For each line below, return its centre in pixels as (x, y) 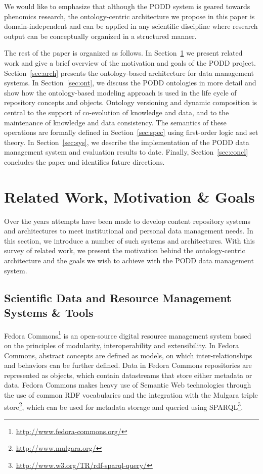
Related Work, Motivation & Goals (129, 196)
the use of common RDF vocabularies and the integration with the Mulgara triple (131, 395)
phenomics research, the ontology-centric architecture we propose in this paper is (129, 16)
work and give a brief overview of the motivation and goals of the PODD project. (130, 62)
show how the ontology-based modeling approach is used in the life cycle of (120, 92)
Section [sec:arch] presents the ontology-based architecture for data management (129, 73)
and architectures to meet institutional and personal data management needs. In (129, 231)
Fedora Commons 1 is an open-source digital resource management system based (128, 335)
